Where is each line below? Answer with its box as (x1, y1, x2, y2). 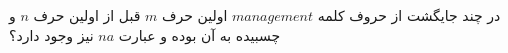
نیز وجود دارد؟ (9, 24, 94, 45)
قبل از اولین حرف (33, 5, 141, 25)
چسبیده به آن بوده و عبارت (118, 24, 281, 45)
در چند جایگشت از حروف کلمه (317, 5, 501, 25)
